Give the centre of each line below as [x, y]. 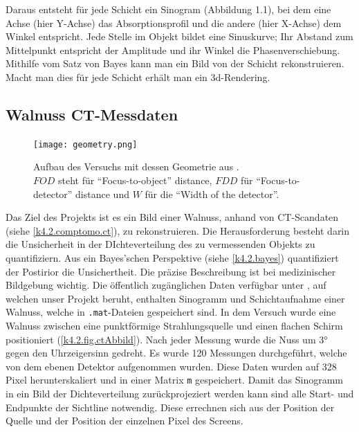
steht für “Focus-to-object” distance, [135, 180]
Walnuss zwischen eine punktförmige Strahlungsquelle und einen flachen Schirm [174, 326]
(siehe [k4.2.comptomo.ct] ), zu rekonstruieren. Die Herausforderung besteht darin [178, 230]
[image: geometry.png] [85, 144]
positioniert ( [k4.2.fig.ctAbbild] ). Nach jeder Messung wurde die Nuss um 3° [167, 339]
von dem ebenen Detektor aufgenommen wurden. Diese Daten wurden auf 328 [171, 366]
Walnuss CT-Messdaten [92, 114]
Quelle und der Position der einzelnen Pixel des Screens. [125, 421]
